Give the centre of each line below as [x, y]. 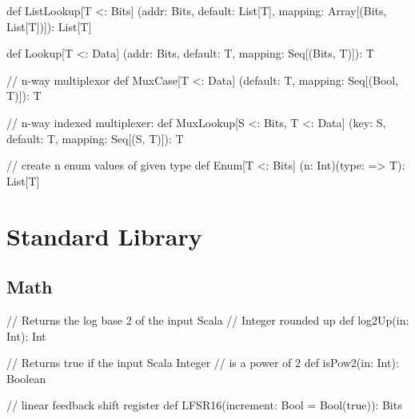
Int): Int [26, 335]
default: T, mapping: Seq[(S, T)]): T [95, 138]
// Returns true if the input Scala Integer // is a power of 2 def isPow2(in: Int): [203, 363]
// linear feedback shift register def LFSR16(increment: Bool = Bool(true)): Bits [204, 405]
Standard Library [104, 235]
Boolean [26, 378]
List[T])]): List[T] [49, 26]
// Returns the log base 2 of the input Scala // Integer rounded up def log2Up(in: [208, 319]
